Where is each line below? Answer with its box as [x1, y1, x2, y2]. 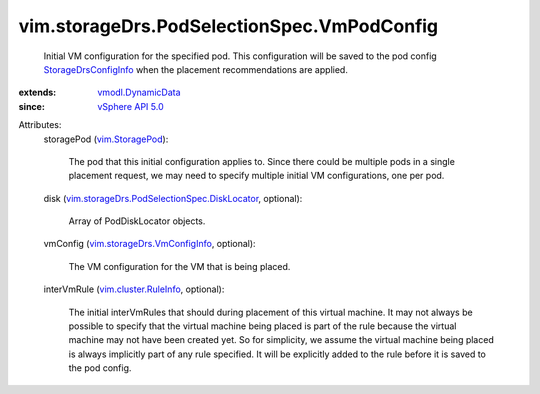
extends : [18, 86, 57, 99]
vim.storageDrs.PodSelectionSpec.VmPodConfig [18, 15, 439, 37]
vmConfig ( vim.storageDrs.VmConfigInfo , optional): [43, 238, 256, 250]
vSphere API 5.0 [97, 100, 164, 112]
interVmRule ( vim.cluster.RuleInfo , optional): [43, 283, 225, 295]
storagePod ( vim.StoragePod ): [43, 133, 169, 145]
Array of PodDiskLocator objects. [68, 215, 206, 227]
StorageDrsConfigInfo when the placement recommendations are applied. [43, 63, 349, 75]
